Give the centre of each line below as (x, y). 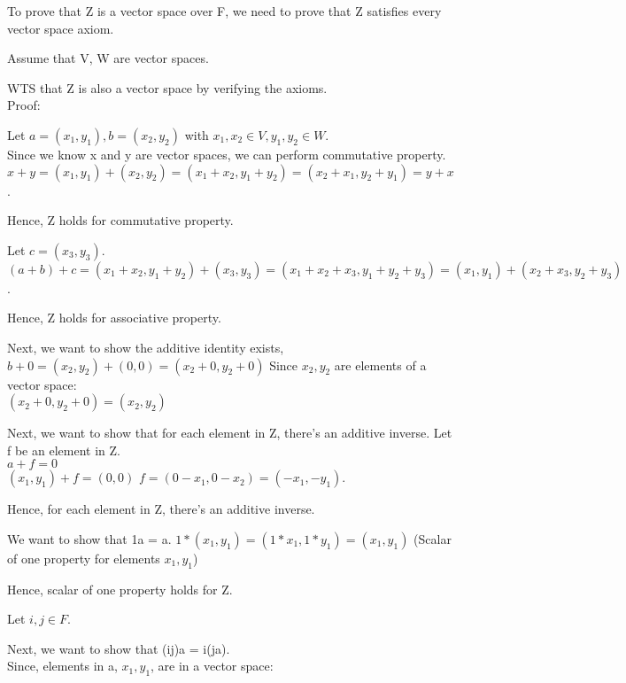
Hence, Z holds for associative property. (114, 318)
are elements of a (380, 365)
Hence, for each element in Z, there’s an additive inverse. (161, 509)
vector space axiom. (61, 28)
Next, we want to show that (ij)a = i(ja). (119, 648)
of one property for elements (84, 558)
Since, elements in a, (62, 666)
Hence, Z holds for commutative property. (120, 220)
